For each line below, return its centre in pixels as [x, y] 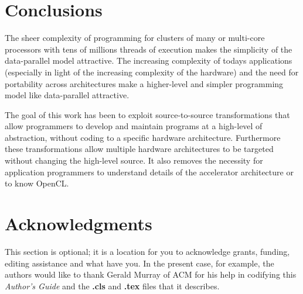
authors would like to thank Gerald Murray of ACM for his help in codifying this [151, 274]
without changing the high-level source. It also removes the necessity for [134, 160]
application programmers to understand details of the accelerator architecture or [149, 172]
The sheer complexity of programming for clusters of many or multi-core [135, 38]
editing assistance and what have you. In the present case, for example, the [139, 263]
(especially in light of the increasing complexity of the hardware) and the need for [152, 72]
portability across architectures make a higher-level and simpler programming [144, 83]
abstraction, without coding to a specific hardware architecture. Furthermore [143, 137]
